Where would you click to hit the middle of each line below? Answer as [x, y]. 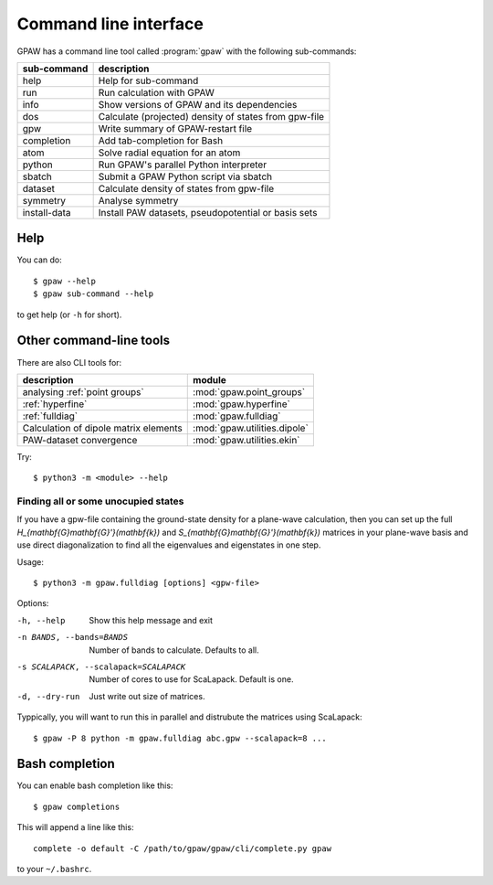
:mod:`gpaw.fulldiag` [237, 416]
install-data [47, 212]
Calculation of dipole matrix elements [102, 428]
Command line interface [110, 24]
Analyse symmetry [138, 200]
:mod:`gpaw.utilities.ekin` [246, 440]
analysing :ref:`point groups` [84, 391]
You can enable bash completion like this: [95, 785]
